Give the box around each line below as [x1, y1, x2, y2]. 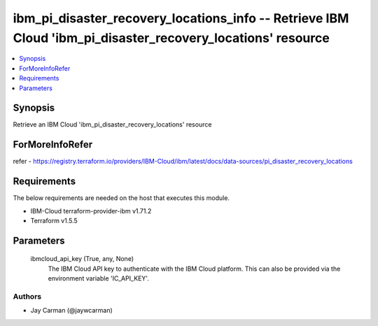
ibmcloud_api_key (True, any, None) [30, 255, 134, 263]
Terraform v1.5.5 [30, 217, 78, 225]
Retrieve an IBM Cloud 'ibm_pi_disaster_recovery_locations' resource [13, 120, 212, 129]
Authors [13, 291, 42, 301]
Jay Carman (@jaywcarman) [30, 306, 113, 315]
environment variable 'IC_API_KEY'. [48, 274, 150, 283]
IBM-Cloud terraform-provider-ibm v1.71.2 [30, 206, 152, 215]
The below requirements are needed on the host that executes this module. [13, 194, 230, 202]
